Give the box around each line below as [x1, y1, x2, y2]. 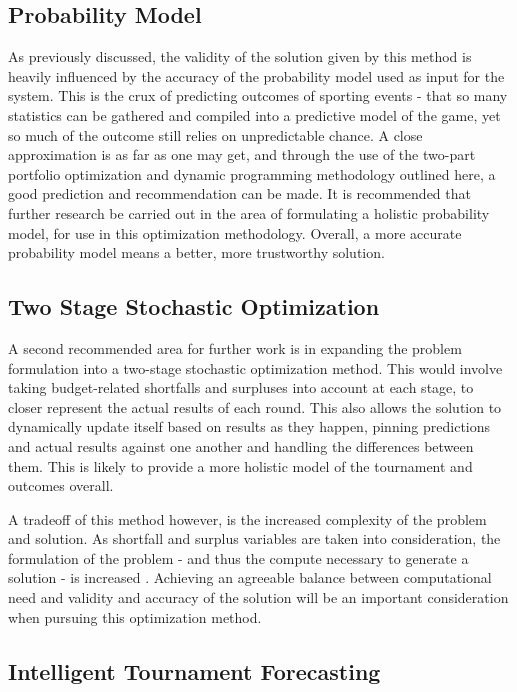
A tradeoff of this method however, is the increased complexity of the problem [8, 508, 487, 529]
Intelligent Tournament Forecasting [8, 655, 381, 686]
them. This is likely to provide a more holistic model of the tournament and [8, 455, 473, 476]
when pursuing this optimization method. [8, 606, 262, 627]
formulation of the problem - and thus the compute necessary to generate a [8, 547, 469, 568]
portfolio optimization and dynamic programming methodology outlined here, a [8, 163, 496, 184]
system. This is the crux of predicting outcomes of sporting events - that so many [8, 85, 508, 106]
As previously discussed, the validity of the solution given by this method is [8, 46, 472, 67]
